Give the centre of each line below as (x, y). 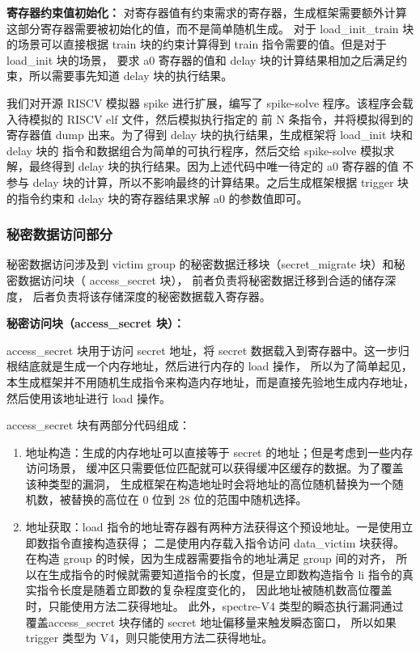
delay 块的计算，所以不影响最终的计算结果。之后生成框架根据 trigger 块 (221, 182)
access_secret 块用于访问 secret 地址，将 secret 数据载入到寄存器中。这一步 (202, 350)
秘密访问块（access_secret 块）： (95, 323)
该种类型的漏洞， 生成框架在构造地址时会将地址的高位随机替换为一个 (209, 483)
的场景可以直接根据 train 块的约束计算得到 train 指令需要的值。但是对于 (197, 44)
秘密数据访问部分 (59, 234)
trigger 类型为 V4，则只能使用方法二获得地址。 (149, 638)
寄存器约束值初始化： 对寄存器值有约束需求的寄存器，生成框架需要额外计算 (207, 12)
